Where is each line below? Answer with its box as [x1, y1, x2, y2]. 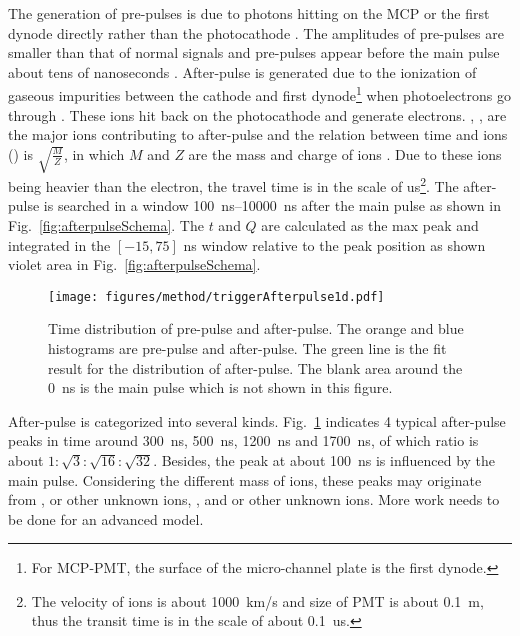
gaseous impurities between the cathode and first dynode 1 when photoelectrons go [8, 82, 511, 106]
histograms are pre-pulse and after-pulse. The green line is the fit [48, 337, 447, 358]
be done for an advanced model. [8, 508, 204, 529]
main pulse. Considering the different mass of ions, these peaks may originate [8, 469, 482, 490]
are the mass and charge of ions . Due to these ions [188, 143, 502, 164]
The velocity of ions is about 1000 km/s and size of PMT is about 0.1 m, [31, 590, 484, 611]
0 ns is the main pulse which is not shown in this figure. [48, 377, 393, 398]
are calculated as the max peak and [261, 214, 479, 235]
